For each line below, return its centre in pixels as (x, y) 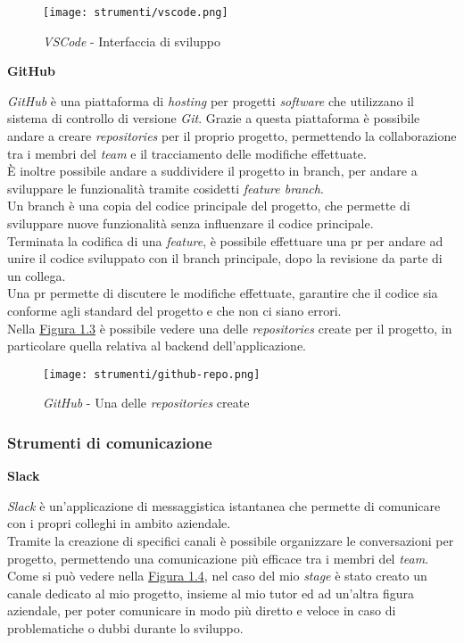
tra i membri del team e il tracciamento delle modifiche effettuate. (187, 153)
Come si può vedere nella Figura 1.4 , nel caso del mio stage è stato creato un (217, 576)
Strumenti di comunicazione (110, 442)
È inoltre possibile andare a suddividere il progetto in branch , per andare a (212, 171)
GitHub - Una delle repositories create (146, 403)
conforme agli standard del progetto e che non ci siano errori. (174, 310)
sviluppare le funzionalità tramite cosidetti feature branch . (166, 188)
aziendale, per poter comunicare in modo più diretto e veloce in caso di (202, 610)
